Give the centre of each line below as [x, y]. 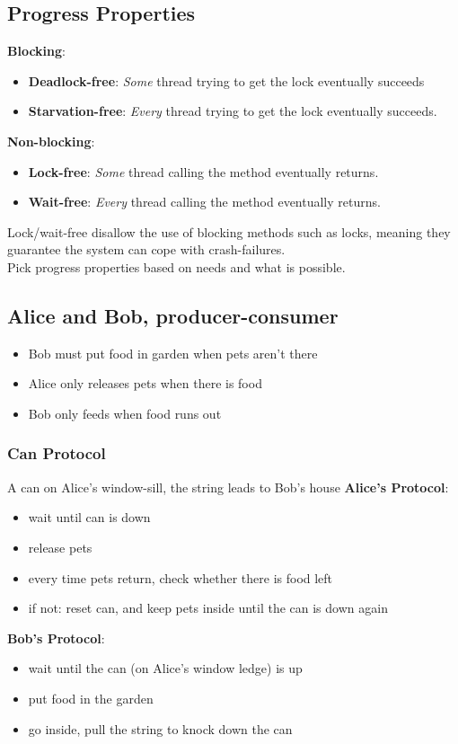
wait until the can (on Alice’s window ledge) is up [165, 668]
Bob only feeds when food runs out [125, 413]
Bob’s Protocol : [56, 638]
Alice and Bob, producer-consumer [173, 315]
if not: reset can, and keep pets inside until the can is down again [208, 608]
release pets [60, 547]
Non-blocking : [51, 141]
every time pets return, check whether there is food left [181, 577]
